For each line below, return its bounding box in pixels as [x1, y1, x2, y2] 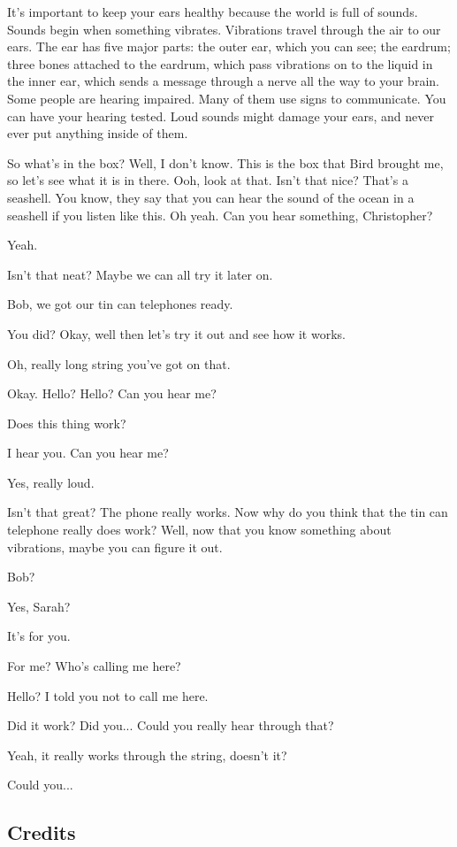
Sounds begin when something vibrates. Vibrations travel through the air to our [7, 19, 441, 38]
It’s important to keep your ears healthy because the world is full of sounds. [7, 3, 418, 20]
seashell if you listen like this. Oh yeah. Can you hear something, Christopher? [7, 205, 433, 224]
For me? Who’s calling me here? [7, 657, 181, 675]
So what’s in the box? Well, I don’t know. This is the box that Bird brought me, [7, 153, 444, 172]
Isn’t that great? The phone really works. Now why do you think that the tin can [7, 503, 448, 521]
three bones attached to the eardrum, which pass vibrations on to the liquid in [7, 54, 433, 73]
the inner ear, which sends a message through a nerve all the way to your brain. [7, 72, 439, 90]
